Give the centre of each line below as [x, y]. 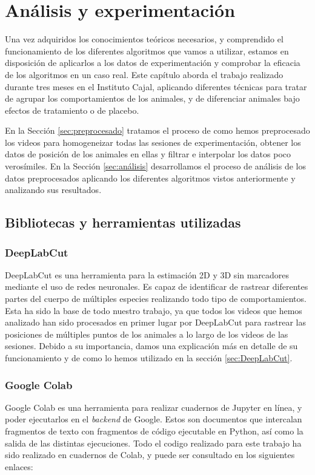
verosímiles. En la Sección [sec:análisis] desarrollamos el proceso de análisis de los [155, 166]
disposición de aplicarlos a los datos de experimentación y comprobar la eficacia [153, 63]
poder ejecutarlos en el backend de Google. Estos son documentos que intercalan [154, 419]
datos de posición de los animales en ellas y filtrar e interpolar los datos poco [148, 154]
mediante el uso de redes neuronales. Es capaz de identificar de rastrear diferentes [157, 287]
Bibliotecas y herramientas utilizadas [123, 222]
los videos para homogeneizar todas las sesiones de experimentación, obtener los [153, 142]
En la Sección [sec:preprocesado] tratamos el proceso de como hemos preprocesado [157, 130]
